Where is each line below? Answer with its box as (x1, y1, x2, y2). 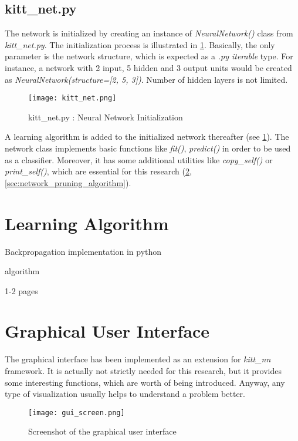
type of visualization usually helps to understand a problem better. (5, 388, 245, 400)
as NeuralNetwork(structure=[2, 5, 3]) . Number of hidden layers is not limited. (5, 73, 288, 85)
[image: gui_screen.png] (28, 408, 125, 417)
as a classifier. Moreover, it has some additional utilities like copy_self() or (5, 153, 273, 166)
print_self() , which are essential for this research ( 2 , (5, 165, 192, 177)
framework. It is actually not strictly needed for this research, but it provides (5, 365, 282, 377)
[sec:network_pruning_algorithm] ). (5, 176, 131, 188)
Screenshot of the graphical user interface (28, 425, 177, 437)
